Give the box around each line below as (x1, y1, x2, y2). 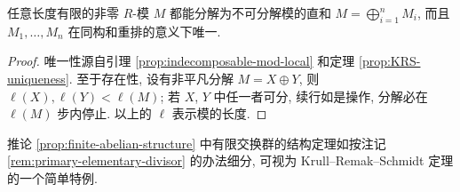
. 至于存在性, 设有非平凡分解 (68, 68, 234, 87)
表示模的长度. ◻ (171, 104, 267, 123)
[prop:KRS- (358, 52, 421, 70)
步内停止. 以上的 (57, 104, 152, 123)
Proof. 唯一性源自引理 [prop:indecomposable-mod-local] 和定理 (7, 52, 355, 70)
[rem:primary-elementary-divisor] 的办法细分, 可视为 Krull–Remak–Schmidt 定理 (7, 151, 454, 170)
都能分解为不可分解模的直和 (169, 4, 331, 21)
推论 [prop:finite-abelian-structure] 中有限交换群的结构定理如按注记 (7, 133, 386, 152)
